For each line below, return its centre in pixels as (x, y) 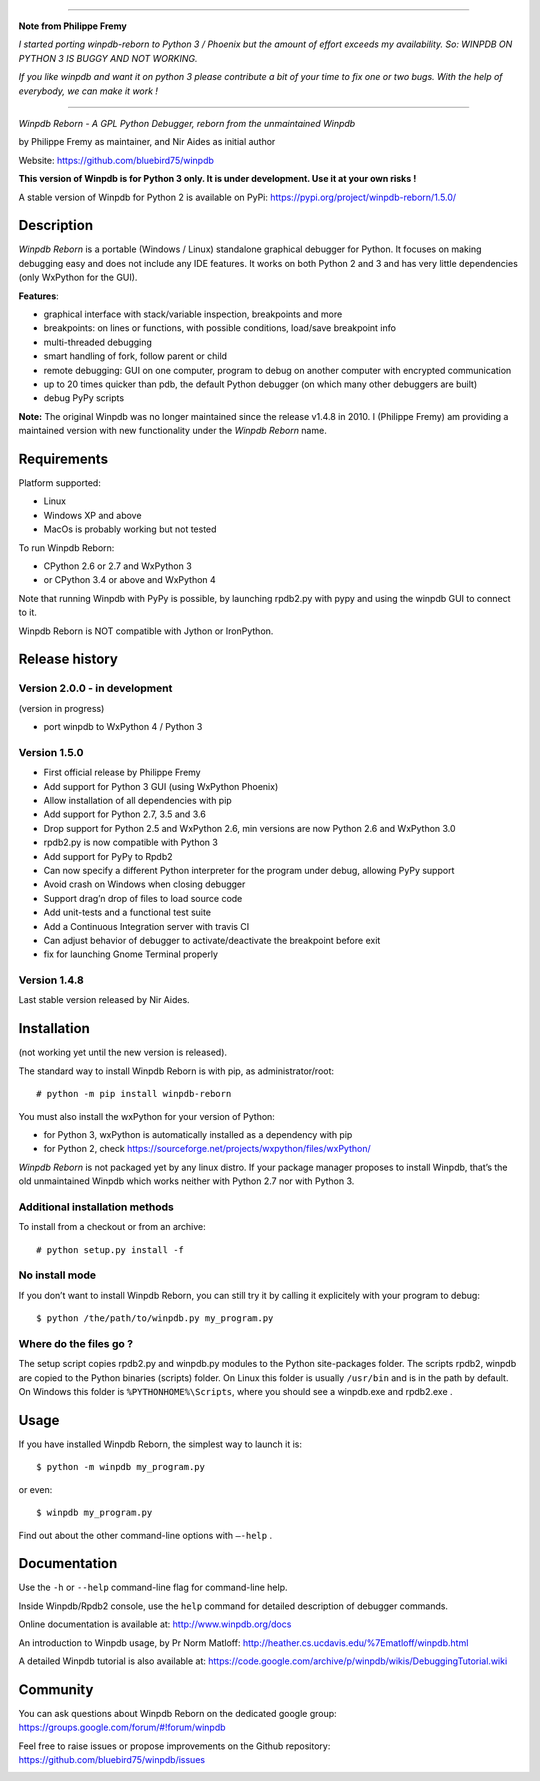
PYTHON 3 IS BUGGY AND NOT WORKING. (108, 58)
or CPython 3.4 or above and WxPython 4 (130, 580)
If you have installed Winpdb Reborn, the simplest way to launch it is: (160, 1444)
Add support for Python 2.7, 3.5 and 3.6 (125, 814)
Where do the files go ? (76, 1343)
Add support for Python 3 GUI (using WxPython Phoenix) (161, 786)
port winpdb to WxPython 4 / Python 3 (123, 727)
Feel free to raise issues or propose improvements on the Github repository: (174, 1746)
